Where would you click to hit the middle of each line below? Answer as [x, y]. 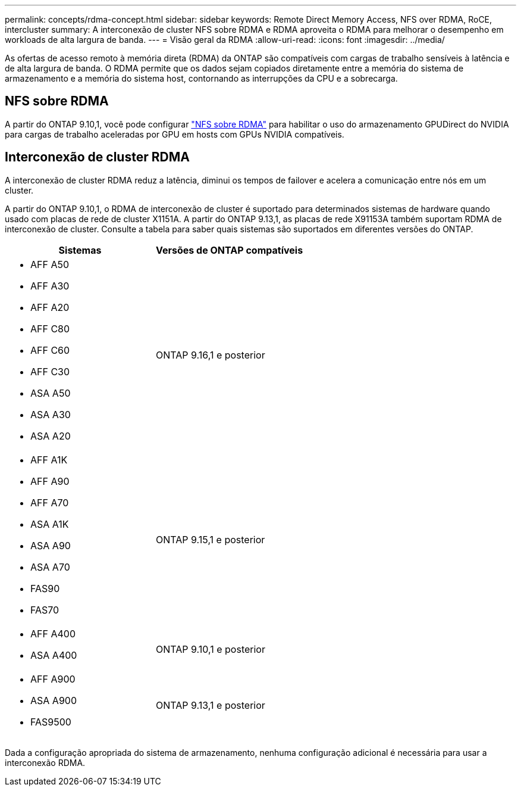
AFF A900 [53, 679]
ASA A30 [51, 414]
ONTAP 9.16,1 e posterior [211, 355]
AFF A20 [50, 307]
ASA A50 [51, 393]
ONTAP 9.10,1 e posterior [211, 649]
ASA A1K [50, 524]
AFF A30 [50, 286]
